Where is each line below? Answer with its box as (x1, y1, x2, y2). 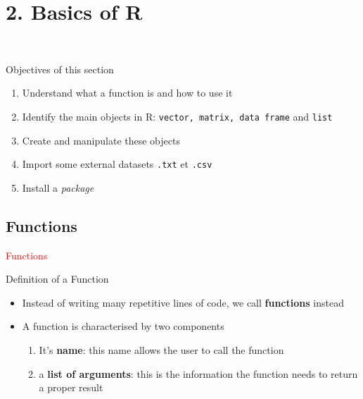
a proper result (39, 380, 103, 395)
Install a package (22, 180, 94, 195)
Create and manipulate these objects (22, 133, 180, 147)
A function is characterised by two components (22, 319, 224, 333)
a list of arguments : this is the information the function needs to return (39, 366, 358, 381)
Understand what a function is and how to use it (22, 85, 233, 100)
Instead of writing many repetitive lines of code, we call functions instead (22, 295, 344, 309)
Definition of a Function (6, 271, 109, 286)
